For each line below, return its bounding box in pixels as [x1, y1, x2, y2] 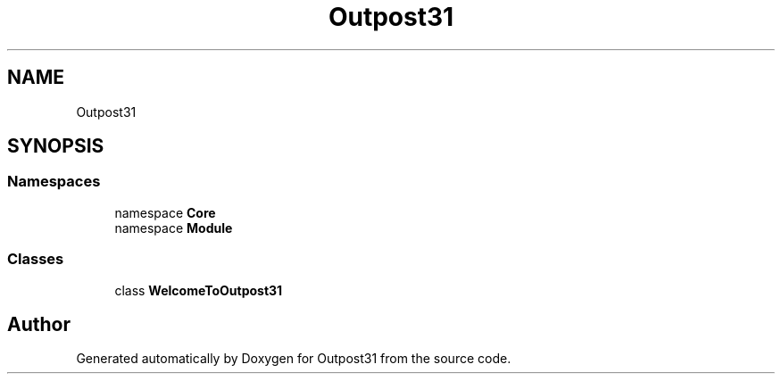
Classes [7, 250, 64, 269]
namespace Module [114, 219, 233, 236]
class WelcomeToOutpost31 [114, 282, 283, 298]
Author [7, 312, 71, 335]
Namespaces [7, 172, 101, 191]
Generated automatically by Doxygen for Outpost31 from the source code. [76, 351, 512, 367]
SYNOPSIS [7, 135, 104, 158]
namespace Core [114, 204, 216, 220]
